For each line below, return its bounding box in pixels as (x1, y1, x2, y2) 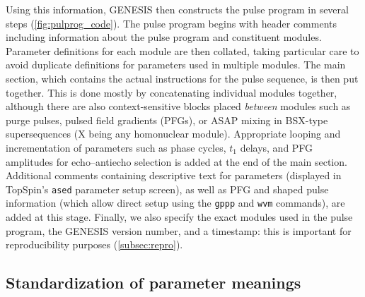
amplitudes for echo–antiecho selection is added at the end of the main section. (6, 154, 347, 169)
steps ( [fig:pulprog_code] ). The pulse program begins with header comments (6, 16, 337, 30)
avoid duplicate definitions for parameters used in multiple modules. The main (6, 57, 346, 72)
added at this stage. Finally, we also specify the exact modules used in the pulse (6, 210, 353, 224)
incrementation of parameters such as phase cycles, (6, 140, 226, 154)
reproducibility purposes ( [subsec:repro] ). (6, 237, 183, 252)
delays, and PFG (240, 140, 313, 154)
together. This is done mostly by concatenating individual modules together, (6, 85, 337, 99)
